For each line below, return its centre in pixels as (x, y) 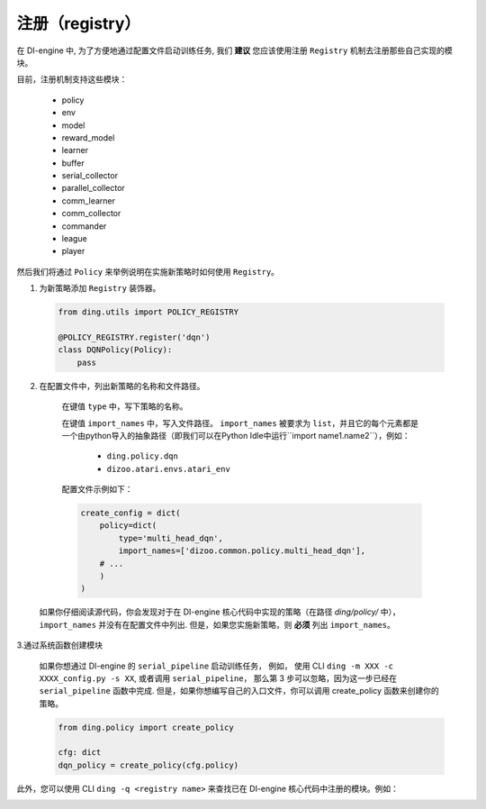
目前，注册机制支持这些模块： (72, 79)
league (74, 239)
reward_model (88, 137)
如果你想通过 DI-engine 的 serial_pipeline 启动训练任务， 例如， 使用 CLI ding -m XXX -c (216, 666)
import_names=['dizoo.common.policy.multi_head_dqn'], (242, 551)
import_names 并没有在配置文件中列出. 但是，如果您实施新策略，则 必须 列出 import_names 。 (217, 624)
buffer (73, 163)
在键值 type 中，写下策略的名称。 (125, 406)
